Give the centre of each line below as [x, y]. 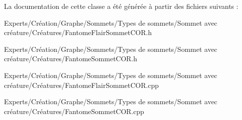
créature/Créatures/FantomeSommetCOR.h [71, 59]
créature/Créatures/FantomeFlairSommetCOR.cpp [81, 85]
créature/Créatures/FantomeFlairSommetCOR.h [78, 32]
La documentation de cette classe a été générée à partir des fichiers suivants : [121, 6]
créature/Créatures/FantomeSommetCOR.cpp [74, 111]
